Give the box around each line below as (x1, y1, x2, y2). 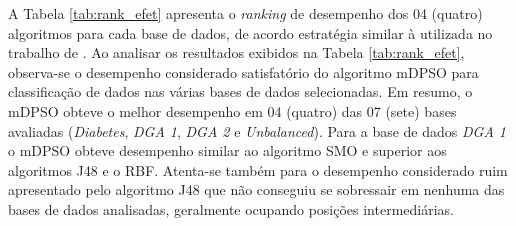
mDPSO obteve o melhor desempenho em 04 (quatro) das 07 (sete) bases (8, 100, 457, 121)
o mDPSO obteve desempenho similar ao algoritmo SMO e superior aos (8, 140, 447, 161)
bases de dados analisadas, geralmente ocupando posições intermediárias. (8, 198, 454, 219)
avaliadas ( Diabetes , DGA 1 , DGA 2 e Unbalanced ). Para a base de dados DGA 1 (8, 120, 506, 141)
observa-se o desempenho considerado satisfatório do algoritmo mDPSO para (8, 61, 479, 82)
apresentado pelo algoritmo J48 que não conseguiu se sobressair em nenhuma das (8, 179, 505, 200)
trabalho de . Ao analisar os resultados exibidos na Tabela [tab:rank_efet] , (8, 42, 465, 63)
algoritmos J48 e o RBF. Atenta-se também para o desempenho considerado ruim (8, 159, 508, 180)
